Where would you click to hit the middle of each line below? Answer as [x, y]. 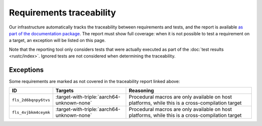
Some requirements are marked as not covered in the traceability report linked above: [94, 82]
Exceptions [26, 70]
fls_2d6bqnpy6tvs [31, 100]
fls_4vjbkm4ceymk [31, 112]
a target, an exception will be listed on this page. [57, 41]
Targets [65, 91]
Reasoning [141, 91]
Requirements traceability [63, 13]
